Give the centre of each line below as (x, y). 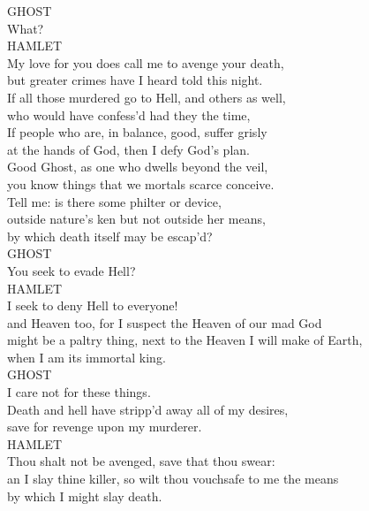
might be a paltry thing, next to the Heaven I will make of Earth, (185, 340)
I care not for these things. (79, 392)
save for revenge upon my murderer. (105, 427)
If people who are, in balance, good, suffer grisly (137, 132)
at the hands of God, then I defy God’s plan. (128, 149)
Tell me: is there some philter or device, (114, 201)
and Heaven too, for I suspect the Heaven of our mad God (165, 322)
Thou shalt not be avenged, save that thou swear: (141, 461)
